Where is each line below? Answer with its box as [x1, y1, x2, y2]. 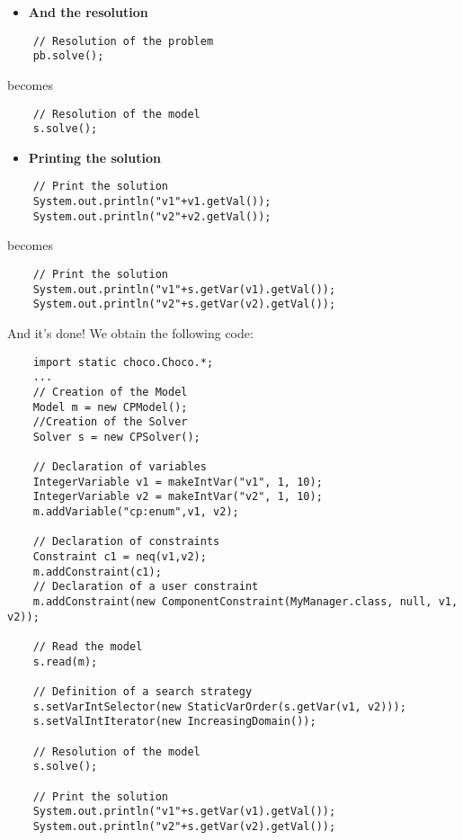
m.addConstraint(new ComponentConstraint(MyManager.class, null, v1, [32, 595, 459, 609]
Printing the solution [28, 147, 161, 166]
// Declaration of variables [32, 460, 207, 474]
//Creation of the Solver [32, 416, 188, 429]
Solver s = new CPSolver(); [32, 430, 200, 443]
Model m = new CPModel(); [32, 400, 188, 414]
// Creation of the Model [32, 385, 188, 398]
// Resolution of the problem [32, 34, 214, 48]
